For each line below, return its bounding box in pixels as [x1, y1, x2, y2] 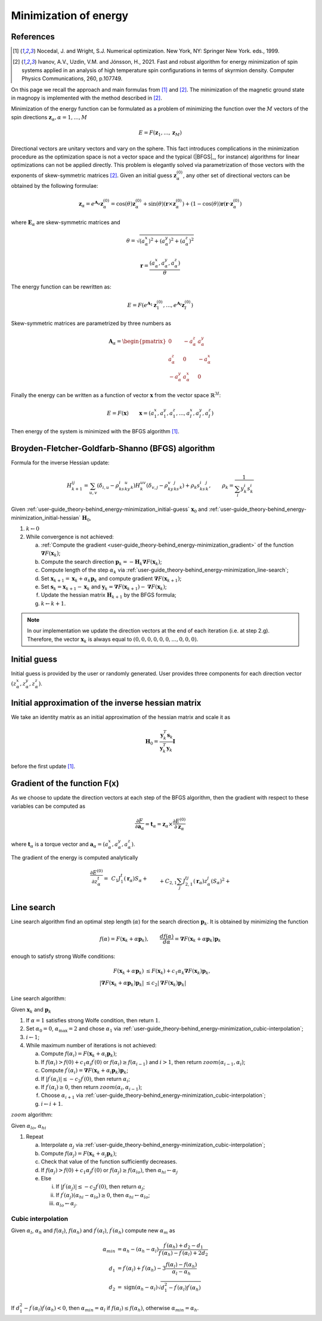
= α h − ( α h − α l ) [117, 1246, 159, 1254]
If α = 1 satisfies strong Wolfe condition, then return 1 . [26, 1016, 160, 1024]
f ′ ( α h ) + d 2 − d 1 [163, 1241, 203, 1250]
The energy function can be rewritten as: [11, 283, 112, 290]
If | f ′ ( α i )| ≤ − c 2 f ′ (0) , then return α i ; [41, 1074, 131, 1084]
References [11, 32, 55, 42]
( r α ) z [193, 877, 208, 886]
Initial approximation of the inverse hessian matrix [11, 698, 202, 708]
